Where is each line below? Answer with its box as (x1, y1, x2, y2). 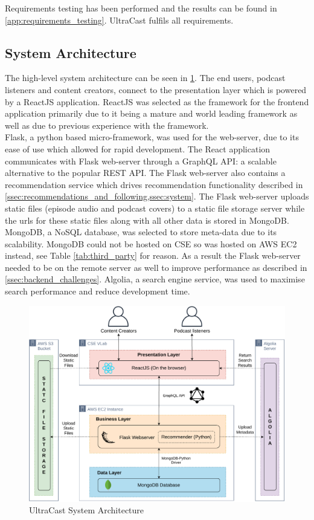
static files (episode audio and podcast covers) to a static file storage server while (5, 201, 305, 214)
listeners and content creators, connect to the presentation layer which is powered (5, 83, 307, 96)
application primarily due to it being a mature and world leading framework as (5, 107, 298, 120)
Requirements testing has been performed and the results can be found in (5, 2, 277, 14)
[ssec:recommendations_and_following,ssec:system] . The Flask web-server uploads (5, 190, 309, 203)
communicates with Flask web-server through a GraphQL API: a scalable (5, 154, 277, 167)
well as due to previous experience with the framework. (5, 119, 209, 131)
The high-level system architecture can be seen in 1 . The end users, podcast (5, 71, 286, 84)
